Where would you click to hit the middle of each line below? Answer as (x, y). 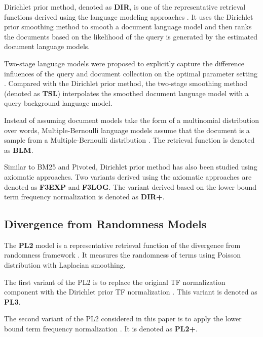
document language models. (47, 46)
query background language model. (58, 103)
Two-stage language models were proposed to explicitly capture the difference (124, 63)
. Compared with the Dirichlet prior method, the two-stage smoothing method (126, 83)
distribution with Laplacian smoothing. (65, 265)
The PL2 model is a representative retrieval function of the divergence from (122, 245)
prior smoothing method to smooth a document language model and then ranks (128, 27)
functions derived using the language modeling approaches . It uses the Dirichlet (129, 16)
